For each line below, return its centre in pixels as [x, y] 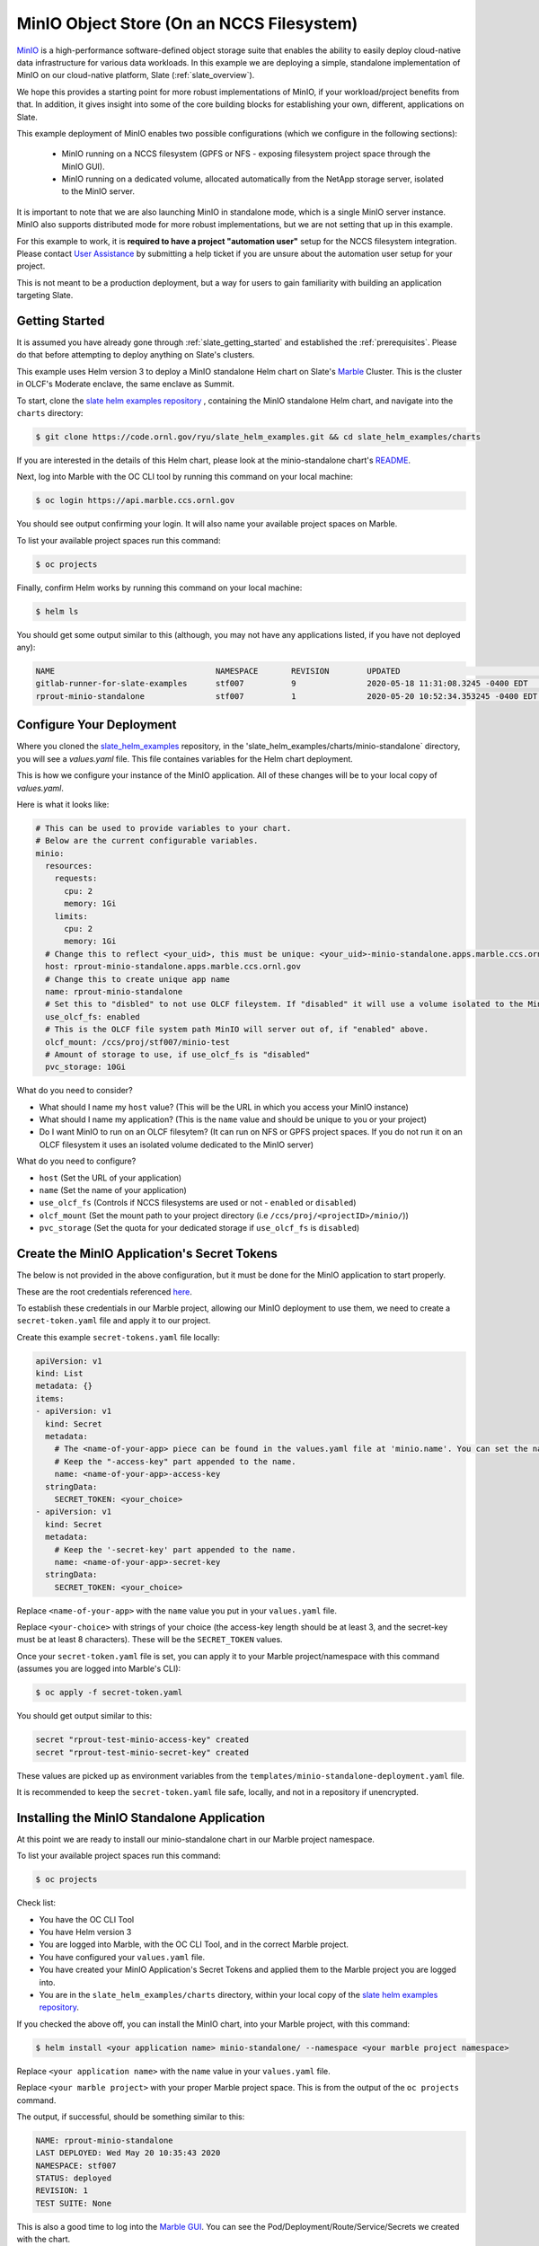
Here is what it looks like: [63, 804]
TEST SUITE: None [74, 2203]
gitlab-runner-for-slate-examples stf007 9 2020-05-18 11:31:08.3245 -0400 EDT [282, 684]
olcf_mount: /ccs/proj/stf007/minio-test [138, 1042]
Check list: [36, 1903]
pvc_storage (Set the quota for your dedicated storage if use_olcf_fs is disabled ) [199, 1228]
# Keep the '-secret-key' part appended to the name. [175, 1549]
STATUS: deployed [74, 2178]
